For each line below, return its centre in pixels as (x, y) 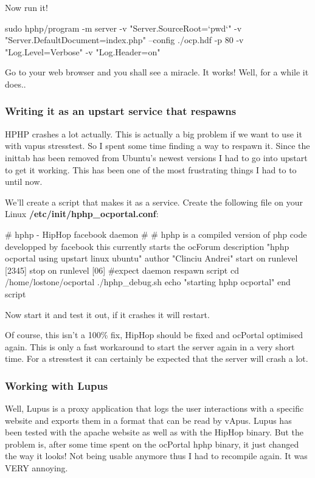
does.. (16, 84)
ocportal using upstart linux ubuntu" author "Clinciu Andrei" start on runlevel (151, 258)
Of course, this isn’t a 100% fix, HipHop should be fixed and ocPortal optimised (154, 335)
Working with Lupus (57, 385)
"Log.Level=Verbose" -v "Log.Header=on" (83, 51)
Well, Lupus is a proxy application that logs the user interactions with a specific (154, 408)
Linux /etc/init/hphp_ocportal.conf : (82, 214)
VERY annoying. (36, 468)
